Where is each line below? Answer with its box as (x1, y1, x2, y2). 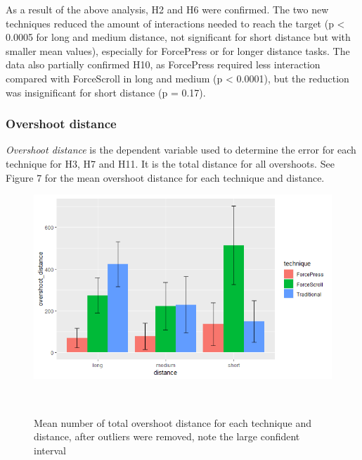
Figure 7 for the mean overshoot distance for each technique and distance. (6, 170, 325, 185)
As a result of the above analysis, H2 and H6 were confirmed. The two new (6, 2, 329, 16)
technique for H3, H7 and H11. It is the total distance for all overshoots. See (6, 156, 335, 170)
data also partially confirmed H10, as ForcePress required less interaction (6, 57, 321, 72)
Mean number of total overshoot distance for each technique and (34, 415, 311, 430)
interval (34, 442, 66, 457)
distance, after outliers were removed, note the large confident (34, 429, 300, 444)
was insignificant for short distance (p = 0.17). (6, 85, 206, 99)
